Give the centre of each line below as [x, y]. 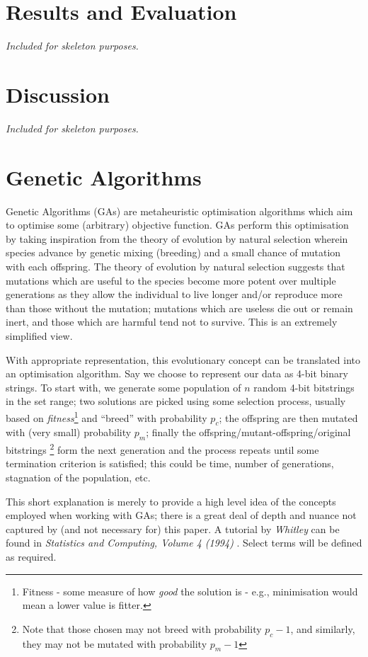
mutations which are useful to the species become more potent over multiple [171, 280]
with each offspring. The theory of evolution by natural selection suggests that [176, 266]
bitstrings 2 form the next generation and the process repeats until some [162, 449]
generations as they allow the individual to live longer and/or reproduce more [174, 294]
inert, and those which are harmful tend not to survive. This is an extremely [172, 322]
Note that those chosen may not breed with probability [142, 628]
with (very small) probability [69, 432]
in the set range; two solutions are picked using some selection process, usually [176, 401]
